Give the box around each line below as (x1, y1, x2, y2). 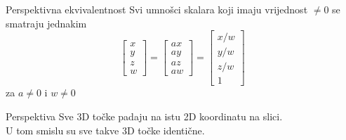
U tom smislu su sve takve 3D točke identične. (6, 122, 205, 137)
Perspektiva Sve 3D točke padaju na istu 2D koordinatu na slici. (6, 108, 283, 123)
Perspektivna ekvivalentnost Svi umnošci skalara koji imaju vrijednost (6, 2, 308, 16)
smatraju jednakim (6, 15, 87, 30)
